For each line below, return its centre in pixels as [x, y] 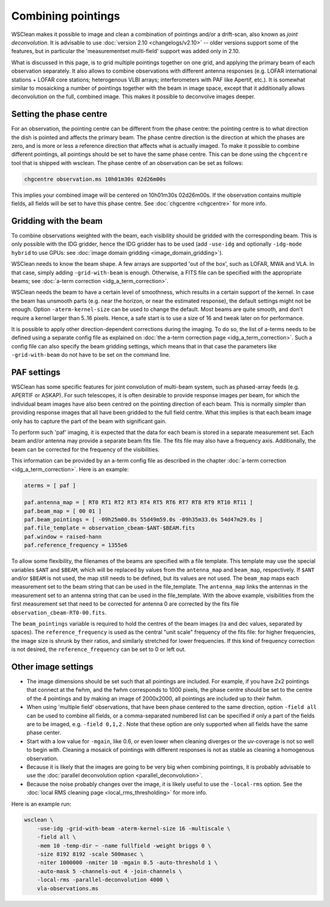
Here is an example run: [41, 804]
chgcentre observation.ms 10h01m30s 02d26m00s [95, 179]
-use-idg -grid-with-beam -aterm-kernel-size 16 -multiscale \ [134, 828]
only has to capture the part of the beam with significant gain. [89, 421]
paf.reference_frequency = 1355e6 [76, 545]
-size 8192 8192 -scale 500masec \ [90, 854]
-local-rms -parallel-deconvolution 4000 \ [103, 880]
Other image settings [53, 666]
